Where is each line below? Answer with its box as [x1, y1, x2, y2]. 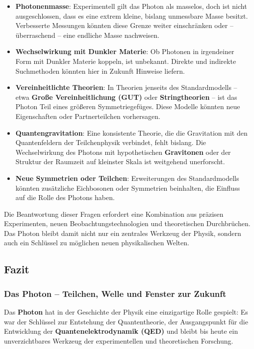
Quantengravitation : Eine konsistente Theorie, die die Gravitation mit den [15, 127, 248, 138]
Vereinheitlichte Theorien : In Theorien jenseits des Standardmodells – [15, 82, 237, 92]
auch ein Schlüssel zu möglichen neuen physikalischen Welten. [4, 237, 189, 248]
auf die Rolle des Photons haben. [15, 192, 115, 203]
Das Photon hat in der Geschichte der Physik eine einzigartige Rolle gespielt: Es [4, 307, 248, 317]
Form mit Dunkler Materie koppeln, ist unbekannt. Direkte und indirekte [15, 56, 236, 66]
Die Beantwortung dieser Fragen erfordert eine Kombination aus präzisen [4, 208, 224, 219]
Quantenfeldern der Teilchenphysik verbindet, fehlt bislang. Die [15, 137, 206, 147]
